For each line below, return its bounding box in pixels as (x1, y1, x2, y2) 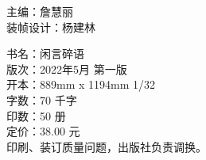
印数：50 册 (6, 107, 66, 124)
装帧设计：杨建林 (6, 18, 95, 35)
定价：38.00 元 (6, 123, 80, 139)
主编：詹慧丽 (6, 3, 73, 19)
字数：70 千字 (6, 91, 77, 108)
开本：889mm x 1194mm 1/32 (6, 76, 156, 93)
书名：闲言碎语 (6, 45, 84, 62)
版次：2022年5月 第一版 (6, 60, 127, 77)
